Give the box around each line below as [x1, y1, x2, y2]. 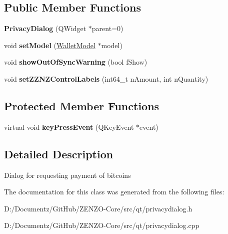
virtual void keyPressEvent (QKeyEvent [4, 121, 134, 132]
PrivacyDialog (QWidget [4, 23, 86, 34]
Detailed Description [4, 146, 113, 161]
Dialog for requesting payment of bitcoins [4, 169, 131, 180]
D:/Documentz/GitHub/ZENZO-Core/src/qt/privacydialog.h [4, 203, 192, 213]
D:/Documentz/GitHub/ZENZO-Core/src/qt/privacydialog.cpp [4, 220, 199, 230]
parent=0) [91, 23, 123, 34]
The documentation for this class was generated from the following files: [4, 186, 224, 197]
